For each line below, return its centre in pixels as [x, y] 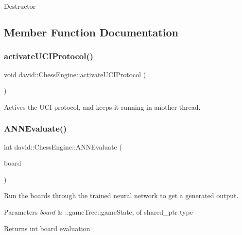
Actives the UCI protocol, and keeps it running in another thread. [102, 107]
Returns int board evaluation [47, 228]
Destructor [20, 6]
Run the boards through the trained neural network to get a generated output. [121, 195]
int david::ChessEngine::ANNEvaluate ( [63, 146]
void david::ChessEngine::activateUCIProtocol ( [75, 74]
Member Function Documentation [91, 32]
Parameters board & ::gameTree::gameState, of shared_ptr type [98, 211]
